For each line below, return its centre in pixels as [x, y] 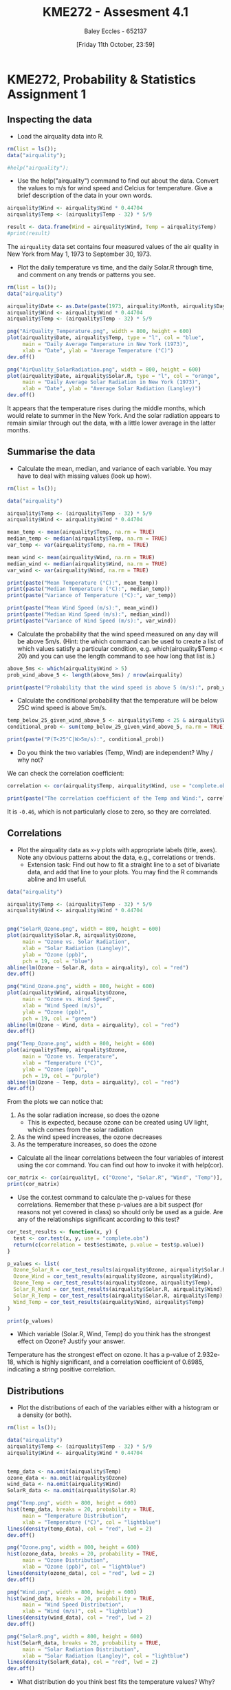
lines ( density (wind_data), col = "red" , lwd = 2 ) [80, 1618]
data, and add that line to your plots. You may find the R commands [122, 872]
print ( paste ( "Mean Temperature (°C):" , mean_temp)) [82, 583]
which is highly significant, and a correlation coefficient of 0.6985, [110, 1362]
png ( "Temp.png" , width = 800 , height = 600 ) [72, 1503]
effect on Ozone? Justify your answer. [71, 1341]
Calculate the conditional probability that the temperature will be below [117, 701]
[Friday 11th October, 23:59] [115, 44]
